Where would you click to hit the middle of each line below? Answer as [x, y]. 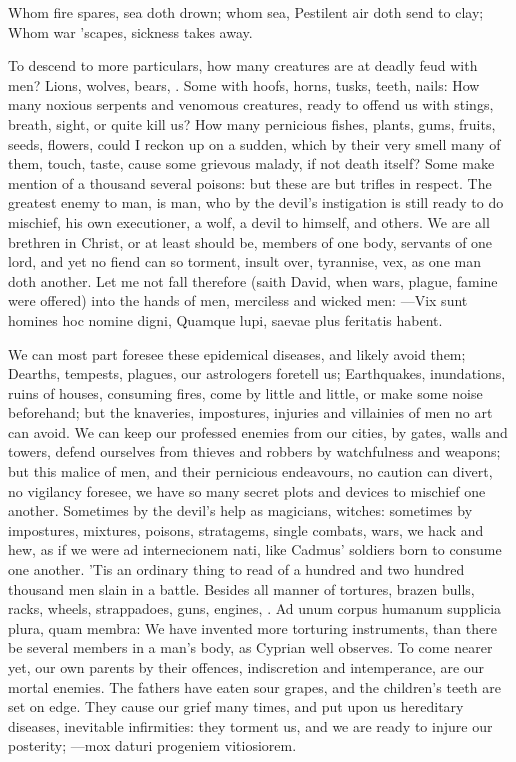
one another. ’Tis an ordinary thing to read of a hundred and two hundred [236, 569]
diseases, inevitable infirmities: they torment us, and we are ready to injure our [250, 725]
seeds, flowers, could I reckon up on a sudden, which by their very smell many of [254, 143]
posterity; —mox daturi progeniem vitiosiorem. [152, 745]
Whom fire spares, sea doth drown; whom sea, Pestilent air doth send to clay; [246, 12]
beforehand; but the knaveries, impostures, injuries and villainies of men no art [250, 412]
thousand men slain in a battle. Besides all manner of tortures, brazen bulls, [241, 588]
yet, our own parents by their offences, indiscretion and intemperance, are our [246, 667]
